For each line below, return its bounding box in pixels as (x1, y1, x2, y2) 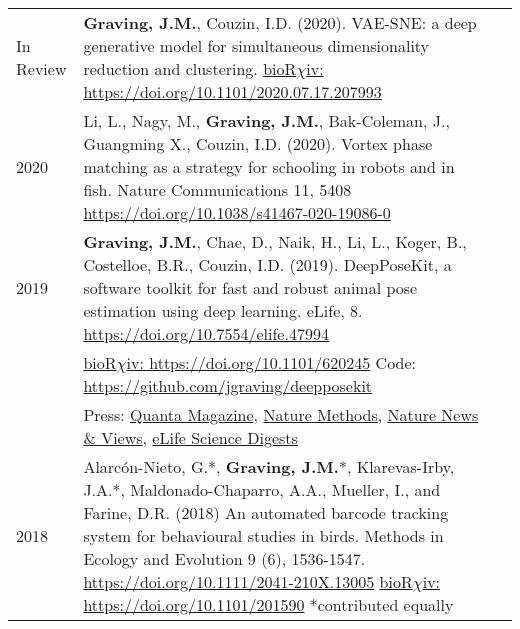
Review (16, 57, 67, 80)
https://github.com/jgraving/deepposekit (83, 374, 373, 397)
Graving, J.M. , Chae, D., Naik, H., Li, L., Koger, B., (83, 230, 467, 253)
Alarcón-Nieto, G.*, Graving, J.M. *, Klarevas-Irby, (83, 455, 455, 478)
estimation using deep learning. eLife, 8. (83, 299, 363, 322)
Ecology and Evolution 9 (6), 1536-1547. (83, 547, 366, 570)
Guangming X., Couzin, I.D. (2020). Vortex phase (83, 132, 433, 155)
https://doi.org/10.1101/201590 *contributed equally (83, 593, 454, 616)
